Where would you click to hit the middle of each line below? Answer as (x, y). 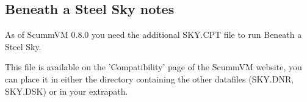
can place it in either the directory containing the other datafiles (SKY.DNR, (150, 78)
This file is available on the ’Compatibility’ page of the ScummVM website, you (153, 67)
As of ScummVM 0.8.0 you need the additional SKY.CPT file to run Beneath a (153, 35)
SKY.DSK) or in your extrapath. (67, 91)
